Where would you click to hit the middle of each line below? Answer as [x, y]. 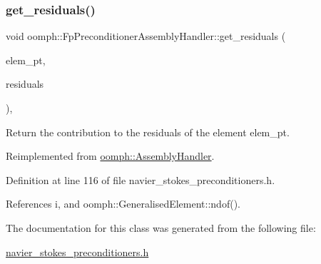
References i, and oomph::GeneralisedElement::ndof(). [123, 204]
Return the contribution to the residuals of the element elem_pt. [148, 132]
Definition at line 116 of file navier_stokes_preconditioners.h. [141, 179]
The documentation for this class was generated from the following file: [161, 227]
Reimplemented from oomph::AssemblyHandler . [110, 156]
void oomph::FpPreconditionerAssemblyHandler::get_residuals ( [146, 36]
